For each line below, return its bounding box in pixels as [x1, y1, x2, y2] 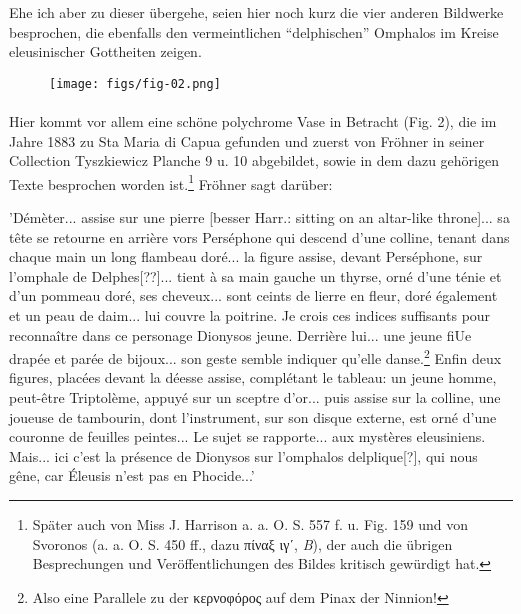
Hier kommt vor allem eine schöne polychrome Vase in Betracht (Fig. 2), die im [9, 111, 497, 132]
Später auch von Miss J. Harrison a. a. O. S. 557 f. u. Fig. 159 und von [32, 514, 468, 535]
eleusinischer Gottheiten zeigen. [9, 41, 202, 62]
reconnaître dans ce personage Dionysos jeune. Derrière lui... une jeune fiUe [9, 324, 472, 345]
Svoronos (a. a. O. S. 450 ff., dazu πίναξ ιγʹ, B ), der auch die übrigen [32, 533, 453, 554]
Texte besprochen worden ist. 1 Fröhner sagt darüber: [9, 170, 333, 194]
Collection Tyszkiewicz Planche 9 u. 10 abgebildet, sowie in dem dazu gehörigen [9, 150, 499, 171]
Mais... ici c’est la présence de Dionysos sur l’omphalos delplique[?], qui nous [9, 445, 478, 466]
